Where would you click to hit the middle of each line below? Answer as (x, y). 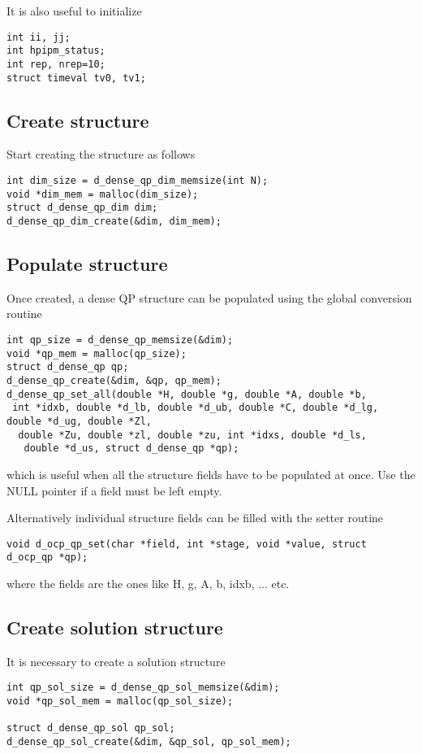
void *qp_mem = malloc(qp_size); (97, 353)
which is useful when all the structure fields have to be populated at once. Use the (211, 474)
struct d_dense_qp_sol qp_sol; (91, 728)
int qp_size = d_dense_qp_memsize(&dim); (120, 340)
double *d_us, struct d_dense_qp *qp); (131, 449)
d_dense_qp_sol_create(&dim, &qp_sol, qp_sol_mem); (149, 742)
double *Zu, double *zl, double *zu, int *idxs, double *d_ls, (192, 435)
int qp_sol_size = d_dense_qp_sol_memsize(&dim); (143, 688)
